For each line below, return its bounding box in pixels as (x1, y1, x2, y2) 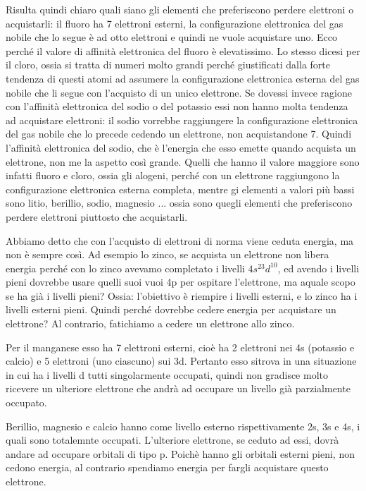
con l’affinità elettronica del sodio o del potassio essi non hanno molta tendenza (6, 99, 348, 114)
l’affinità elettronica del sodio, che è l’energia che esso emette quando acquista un (6, 140, 356, 154)
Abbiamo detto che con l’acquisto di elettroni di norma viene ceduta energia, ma (6, 233, 354, 248)
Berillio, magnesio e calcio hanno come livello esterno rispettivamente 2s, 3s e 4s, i (6, 418, 360, 433)
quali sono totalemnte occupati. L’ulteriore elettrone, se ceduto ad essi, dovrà (6, 432, 339, 447)
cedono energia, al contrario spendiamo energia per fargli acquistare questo (6, 460, 329, 475)
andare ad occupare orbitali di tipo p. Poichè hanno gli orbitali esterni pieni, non (6, 446, 355, 461)
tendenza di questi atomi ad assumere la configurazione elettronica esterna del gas (6, 71, 360, 85)
